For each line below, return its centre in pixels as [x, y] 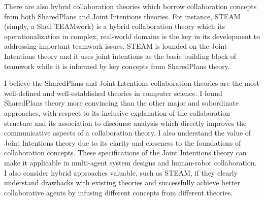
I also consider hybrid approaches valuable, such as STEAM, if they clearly [121, 172]
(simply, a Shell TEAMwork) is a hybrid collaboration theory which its [115, 26]
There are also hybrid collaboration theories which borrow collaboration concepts [130, 6]
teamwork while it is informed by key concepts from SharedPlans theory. [117, 66]
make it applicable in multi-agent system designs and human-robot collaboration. [130, 162]
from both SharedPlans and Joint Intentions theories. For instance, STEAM [122, 16]
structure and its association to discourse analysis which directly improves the [125, 123]
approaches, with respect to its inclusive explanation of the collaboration [117, 112]
